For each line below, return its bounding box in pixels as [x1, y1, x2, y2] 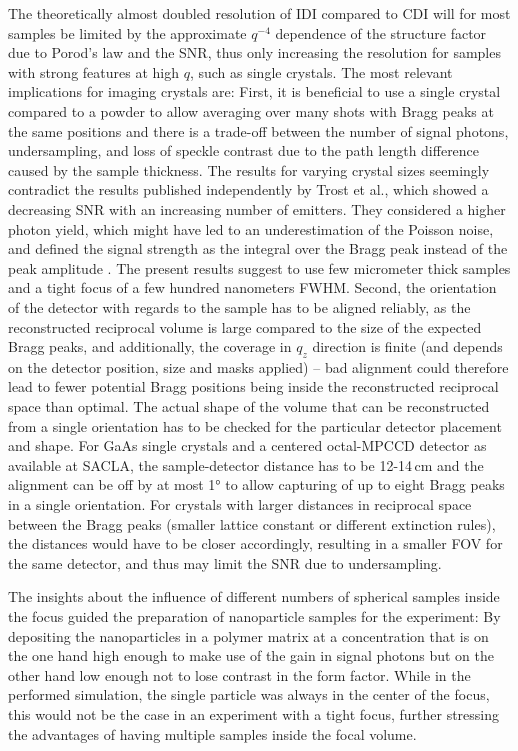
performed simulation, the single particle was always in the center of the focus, [8, 684, 490, 705]
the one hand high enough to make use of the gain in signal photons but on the [8, 645, 494, 666]
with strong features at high [8, 61, 179, 82]
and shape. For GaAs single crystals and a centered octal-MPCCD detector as [8, 435, 487, 456]
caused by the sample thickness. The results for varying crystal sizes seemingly [8, 159, 490, 180]
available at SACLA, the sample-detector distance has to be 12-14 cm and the [8, 454, 484, 475]
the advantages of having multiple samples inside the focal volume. [8, 723, 417, 744]
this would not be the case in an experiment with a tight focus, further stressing [8, 703, 500, 724]
